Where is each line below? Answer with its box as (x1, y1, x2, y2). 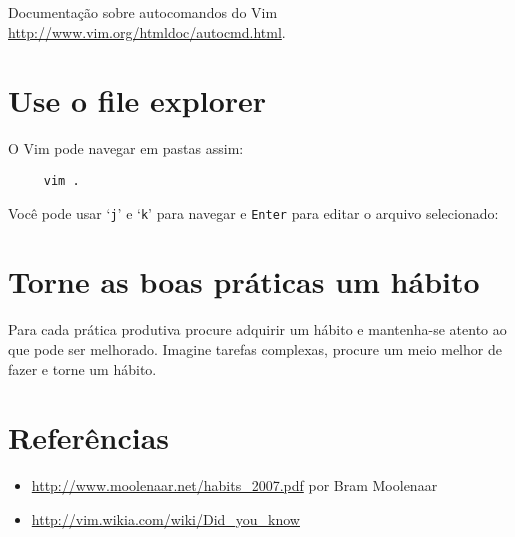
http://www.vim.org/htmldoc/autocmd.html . (8, 21, 286, 42)
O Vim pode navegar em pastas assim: (8, 138, 244, 159)
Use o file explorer (8, 80, 267, 121)
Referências (8, 417, 170, 458)
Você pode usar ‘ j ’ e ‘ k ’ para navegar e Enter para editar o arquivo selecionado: (8, 202, 499, 223)
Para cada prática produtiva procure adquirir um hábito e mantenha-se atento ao (8, 319, 507, 340)
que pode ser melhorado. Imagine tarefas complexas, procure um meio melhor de (8, 338, 502, 359)
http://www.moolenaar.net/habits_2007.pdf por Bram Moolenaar (31, 475, 438, 496)
